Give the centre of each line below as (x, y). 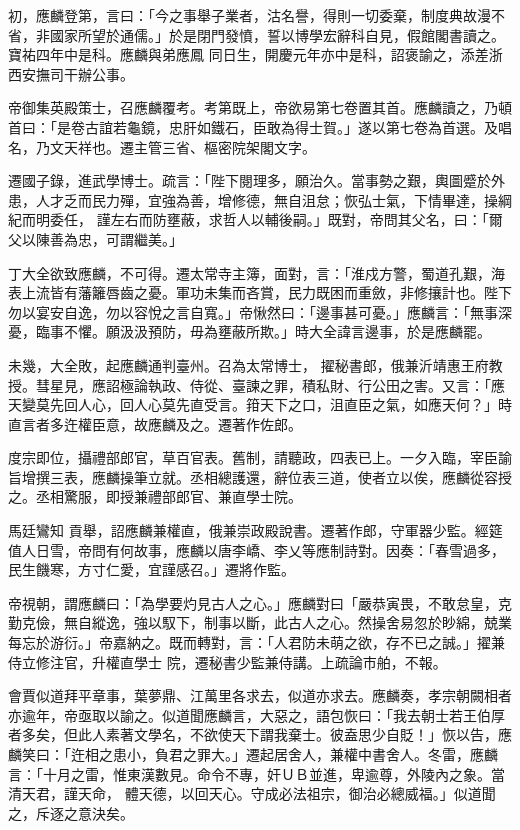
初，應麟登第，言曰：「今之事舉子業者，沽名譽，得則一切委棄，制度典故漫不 (256, 15)
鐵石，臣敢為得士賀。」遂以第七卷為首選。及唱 (361, 126)
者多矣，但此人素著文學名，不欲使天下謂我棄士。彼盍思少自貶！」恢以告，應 (260, 734)
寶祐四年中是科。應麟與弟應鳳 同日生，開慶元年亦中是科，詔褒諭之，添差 (248, 54)
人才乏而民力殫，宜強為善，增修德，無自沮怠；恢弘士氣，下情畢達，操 (266, 199)
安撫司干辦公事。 (77, 73)
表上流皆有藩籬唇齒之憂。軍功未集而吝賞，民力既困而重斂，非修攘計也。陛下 (260, 292)
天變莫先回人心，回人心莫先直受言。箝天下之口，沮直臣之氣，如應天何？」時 (260, 404)
